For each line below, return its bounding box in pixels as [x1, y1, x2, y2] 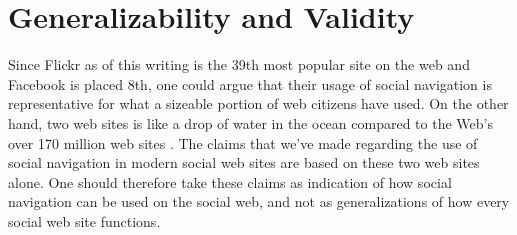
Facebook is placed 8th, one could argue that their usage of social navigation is [8, 73, 492, 94]
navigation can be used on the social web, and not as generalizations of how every [8, 191, 510, 212]
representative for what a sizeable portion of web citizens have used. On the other [8, 93, 509, 114]
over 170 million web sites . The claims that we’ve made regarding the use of [8, 132, 478, 153]
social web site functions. [8, 210, 161, 231]
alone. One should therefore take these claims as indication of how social [8, 171, 452, 192]
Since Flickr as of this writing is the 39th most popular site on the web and [8, 54, 470, 75]
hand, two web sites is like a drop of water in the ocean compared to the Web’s [8, 112, 493, 133]
